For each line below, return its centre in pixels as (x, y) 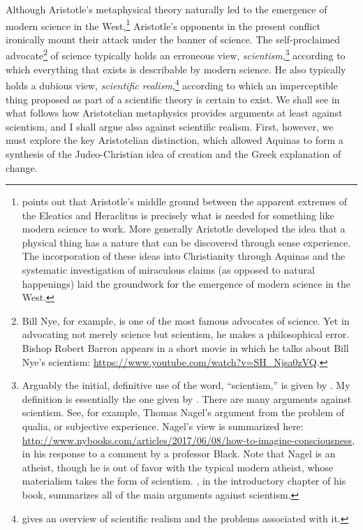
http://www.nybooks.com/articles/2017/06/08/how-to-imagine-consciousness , (188, 440)
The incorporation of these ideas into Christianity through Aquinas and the (184, 256)
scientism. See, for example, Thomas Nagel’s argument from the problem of (183, 412)
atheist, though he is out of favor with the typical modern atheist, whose (178, 467)
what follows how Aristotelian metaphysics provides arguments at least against (174, 113)
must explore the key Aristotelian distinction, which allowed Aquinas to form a (175, 140)
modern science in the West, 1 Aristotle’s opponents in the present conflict (163, 24)
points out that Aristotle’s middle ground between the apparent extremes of (184, 201)
